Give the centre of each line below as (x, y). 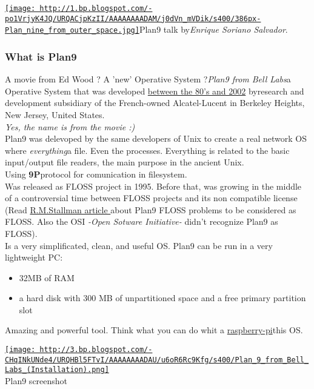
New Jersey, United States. (55, 114)
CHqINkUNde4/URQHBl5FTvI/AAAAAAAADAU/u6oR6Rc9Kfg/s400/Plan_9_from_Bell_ (157, 360)
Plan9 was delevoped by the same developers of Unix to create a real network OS (156, 138)
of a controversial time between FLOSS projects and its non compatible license (151, 198)
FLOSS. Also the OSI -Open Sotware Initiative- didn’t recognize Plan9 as (142, 221)
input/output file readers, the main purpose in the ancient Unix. (125, 162)
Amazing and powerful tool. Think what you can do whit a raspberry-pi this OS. (154, 330)
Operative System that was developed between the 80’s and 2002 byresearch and (155, 91)
